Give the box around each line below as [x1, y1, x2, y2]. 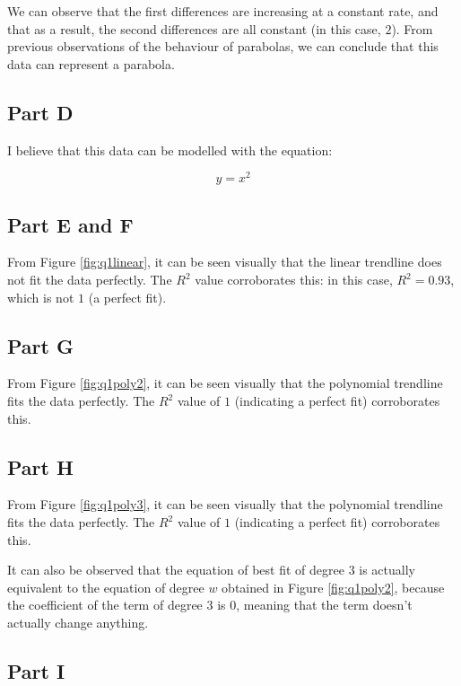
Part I [7, 656, 65, 684]
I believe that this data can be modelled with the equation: [7, 140, 333, 159]
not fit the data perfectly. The [7, 270, 172, 289]
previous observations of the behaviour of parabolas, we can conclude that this [7, 37, 439, 56]
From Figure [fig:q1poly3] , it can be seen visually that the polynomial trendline [7, 495, 443, 514]
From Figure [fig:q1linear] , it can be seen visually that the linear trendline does [7, 252, 442, 271]
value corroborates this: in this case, [195, 270, 393, 289]
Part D [7, 98, 74, 126]
